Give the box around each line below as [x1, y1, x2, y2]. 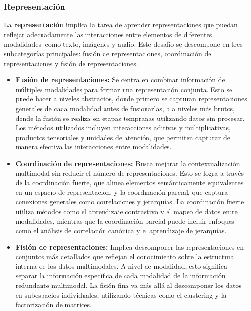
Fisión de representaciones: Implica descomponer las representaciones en [15, 241, 244, 252]
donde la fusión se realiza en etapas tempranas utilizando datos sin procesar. [15, 113, 245, 123]
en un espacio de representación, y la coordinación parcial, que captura [15, 187, 228, 197]
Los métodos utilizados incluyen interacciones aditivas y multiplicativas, [15, 122, 230, 133]
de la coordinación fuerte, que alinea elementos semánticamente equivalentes [15, 177, 244, 188]
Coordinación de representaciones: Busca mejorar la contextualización [15, 158, 240, 168]
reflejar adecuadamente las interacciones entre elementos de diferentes [4, 29, 212, 39]
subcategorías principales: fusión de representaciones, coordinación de [4, 48, 211, 58]
